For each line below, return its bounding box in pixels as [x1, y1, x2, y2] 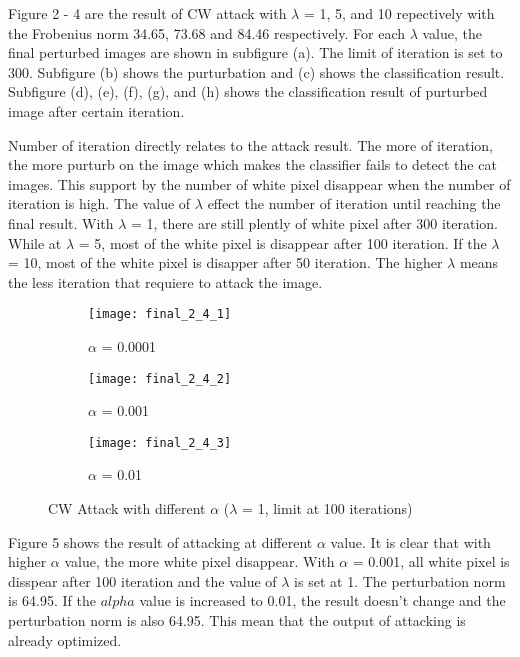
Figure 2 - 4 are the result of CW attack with [8, 3, 287, 23]
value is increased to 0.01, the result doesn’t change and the [139, 590, 506, 611]
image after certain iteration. [8, 100, 185, 121]
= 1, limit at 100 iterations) [242, 498, 413, 519]
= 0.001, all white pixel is [352, 551, 510, 572]
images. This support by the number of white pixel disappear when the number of [8, 173, 511, 194]
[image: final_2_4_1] [88, 307, 232, 322]
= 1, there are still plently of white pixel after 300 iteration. [131, 212, 499, 233]
